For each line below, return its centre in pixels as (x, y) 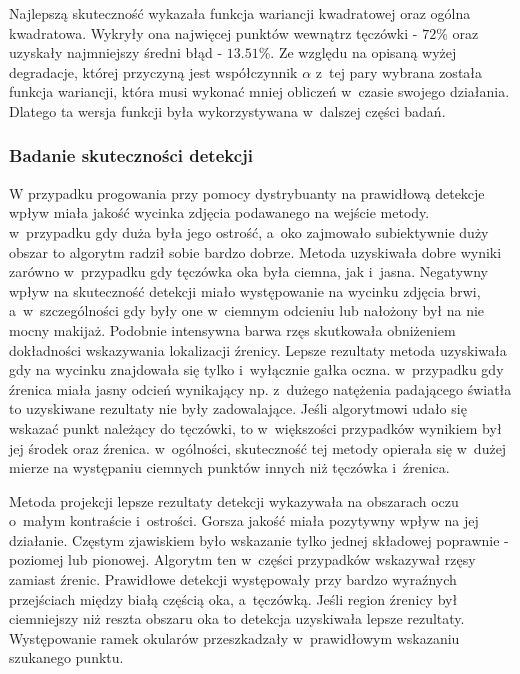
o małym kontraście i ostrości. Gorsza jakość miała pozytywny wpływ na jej (244, 520)
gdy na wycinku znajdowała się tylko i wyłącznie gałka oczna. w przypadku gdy (256, 369)
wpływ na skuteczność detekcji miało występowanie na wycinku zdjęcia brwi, (245, 290)
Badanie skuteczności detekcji (131, 155)
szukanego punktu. (66, 657)
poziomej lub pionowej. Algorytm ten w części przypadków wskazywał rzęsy (242, 559)
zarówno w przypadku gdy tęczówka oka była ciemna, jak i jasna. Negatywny (248, 271)
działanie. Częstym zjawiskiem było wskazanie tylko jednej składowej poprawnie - (259, 539)
